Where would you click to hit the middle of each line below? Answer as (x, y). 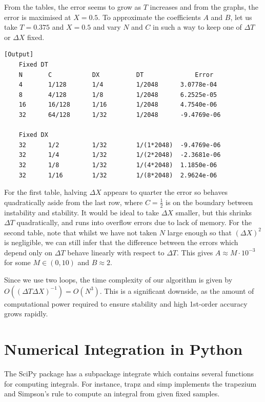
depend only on (28, 252)
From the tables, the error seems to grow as (73, 7)
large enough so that (199, 232)
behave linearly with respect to (116, 252)
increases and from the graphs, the (204, 7)
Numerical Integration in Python (124, 349)
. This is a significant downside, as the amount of (177, 290)
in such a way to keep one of (197, 27)
